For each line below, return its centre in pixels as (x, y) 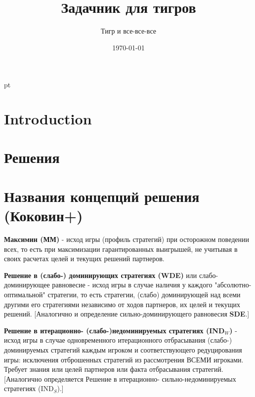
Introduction (48, 119)
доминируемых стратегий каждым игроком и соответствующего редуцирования (123, 349)
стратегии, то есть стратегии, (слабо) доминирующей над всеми (144, 294)
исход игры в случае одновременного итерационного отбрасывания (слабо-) (118, 340)
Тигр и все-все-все (128, 31)
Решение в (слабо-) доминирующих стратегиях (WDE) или (101, 275)
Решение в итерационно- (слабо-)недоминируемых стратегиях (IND (114, 330)
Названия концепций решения (102, 196)
